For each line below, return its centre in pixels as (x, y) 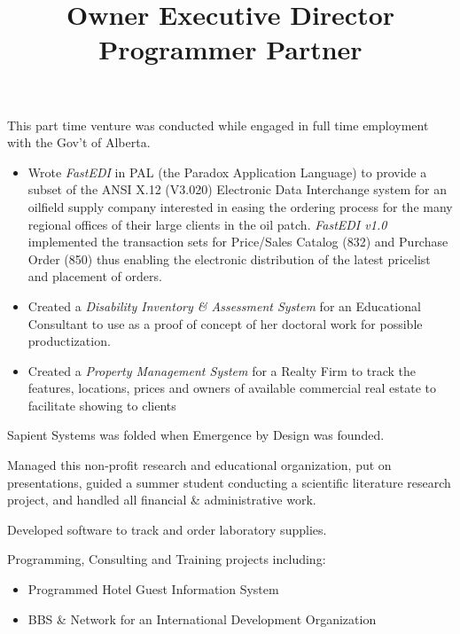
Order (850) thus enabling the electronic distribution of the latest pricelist (229, 258)
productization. (69, 341)
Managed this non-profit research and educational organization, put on (199, 465)
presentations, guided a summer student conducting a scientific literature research (229, 482)
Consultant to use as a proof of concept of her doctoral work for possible (225, 323)
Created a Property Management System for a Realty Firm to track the (222, 370)
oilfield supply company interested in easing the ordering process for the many (240, 206)
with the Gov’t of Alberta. (79, 142)
